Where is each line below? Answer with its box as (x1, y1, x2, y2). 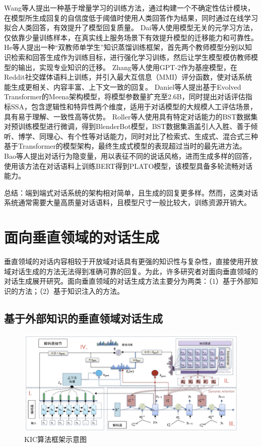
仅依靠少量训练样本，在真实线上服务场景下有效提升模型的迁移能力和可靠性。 (4, 32, 258, 42)
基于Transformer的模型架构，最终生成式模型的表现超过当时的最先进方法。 (4, 141, 246, 151)
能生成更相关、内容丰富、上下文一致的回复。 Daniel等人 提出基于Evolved (4, 81, 241, 92)
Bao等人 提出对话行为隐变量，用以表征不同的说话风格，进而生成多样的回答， (4, 150, 256, 161)
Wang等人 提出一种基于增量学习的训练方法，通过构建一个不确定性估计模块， (4, 3, 255, 13)
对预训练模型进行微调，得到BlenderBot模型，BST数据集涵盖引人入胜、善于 (4, 121, 251, 132)
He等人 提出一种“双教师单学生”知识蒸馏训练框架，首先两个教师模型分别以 (4, 42, 245, 52)
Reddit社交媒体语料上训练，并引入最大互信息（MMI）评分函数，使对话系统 (4, 72, 252, 82)
